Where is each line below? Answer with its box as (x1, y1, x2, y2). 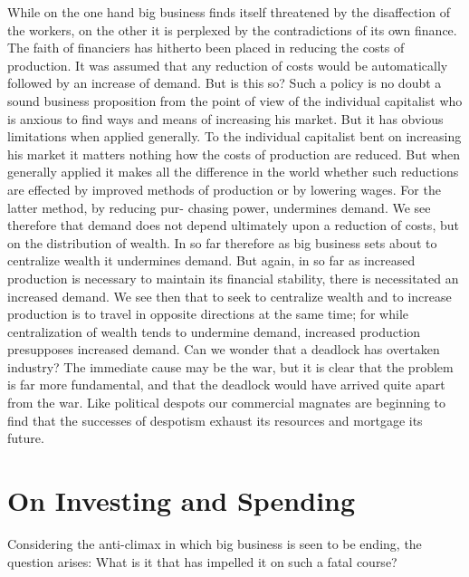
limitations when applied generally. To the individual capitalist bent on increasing (7, 127, 462, 146)
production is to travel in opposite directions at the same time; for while (7, 304, 409, 323)
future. (7, 428, 44, 447)
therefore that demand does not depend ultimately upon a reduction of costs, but (7, 216, 459, 235)
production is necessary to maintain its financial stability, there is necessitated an (7, 268, 459, 287)
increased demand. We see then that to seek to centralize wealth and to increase (7, 286, 452, 305)
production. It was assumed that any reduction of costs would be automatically (7, 55, 448, 74)
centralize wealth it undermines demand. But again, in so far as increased (7, 251, 416, 270)
